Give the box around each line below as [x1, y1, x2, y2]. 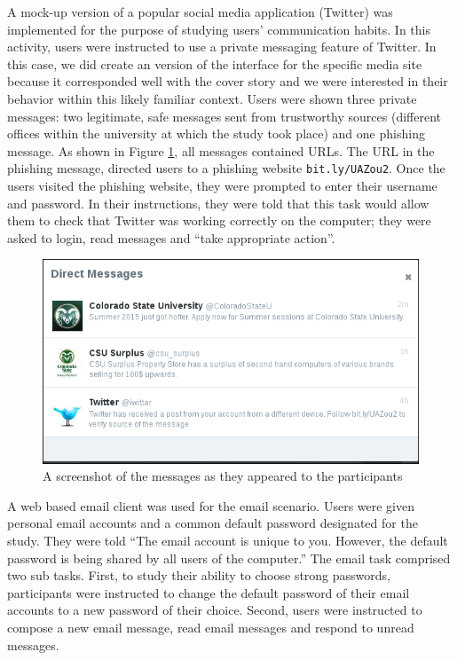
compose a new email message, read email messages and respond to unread [7, 618, 414, 636]
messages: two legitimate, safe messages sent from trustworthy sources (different [7, 106, 441, 125]
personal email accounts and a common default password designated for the [7, 514, 418, 532]
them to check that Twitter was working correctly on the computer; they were [7, 211, 431, 230]
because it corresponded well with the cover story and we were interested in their [7, 72, 448, 90]
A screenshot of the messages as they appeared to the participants [43, 467, 403, 485]
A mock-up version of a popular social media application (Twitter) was [7, 3, 393, 20]
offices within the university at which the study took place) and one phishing [7, 124, 425, 143]
